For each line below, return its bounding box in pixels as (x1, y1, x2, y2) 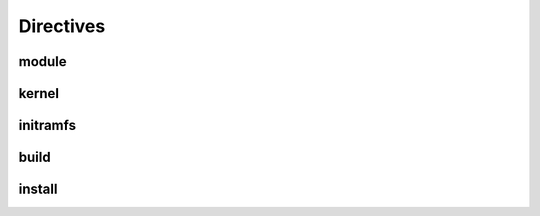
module (18, 53, 67, 70)
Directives (18, 15, 106, 37)
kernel (18, 85, 60, 102)
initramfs (18, 117, 77, 134)
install (18, 181, 58, 198)
